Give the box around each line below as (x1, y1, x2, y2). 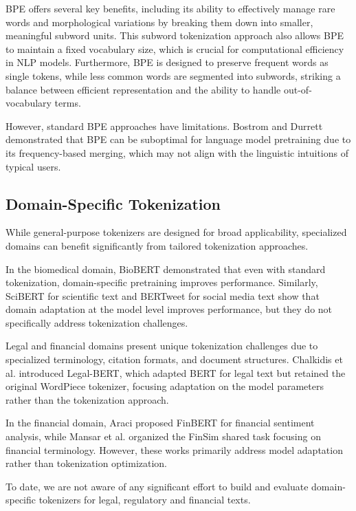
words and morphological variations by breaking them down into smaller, (5, 14, 313, 29)
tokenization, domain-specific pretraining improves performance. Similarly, (5, 275, 318, 290)
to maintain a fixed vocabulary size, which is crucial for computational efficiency (5, 41, 344, 56)
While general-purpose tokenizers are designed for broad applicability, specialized (5, 225, 347, 239)
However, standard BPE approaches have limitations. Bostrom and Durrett (5, 118, 323, 133)
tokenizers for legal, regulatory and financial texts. (38, 492, 251, 507)
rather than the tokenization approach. (5, 392, 169, 406)
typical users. (5, 159, 61, 173)
